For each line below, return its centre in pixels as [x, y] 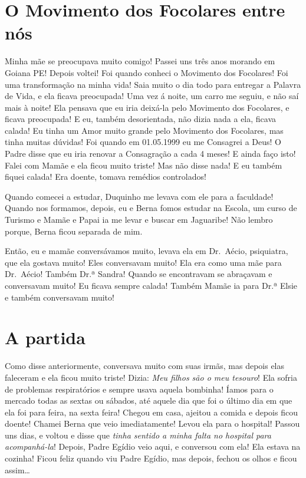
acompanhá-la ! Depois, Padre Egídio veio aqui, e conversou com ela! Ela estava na [153, 446]
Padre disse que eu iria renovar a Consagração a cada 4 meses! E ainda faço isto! [150, 154]
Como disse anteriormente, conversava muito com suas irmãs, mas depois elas [145, 366]
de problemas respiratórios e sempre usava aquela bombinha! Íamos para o [139, 389]
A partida [45, 337]
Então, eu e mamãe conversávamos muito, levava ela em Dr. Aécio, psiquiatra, [147, 251]
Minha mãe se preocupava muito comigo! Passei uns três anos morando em [140, 61]
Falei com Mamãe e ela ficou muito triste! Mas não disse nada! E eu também [144, 165]
